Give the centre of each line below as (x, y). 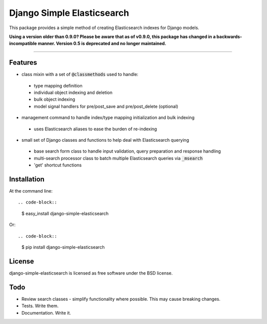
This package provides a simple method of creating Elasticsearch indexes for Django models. (104, 28)
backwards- (229, 37)
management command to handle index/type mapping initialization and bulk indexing (108, 118)
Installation (27, 179)
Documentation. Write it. (46, 313)
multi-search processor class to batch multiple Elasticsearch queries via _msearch (118, 158)
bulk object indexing (54, 99)
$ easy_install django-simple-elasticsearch (65, 213)
